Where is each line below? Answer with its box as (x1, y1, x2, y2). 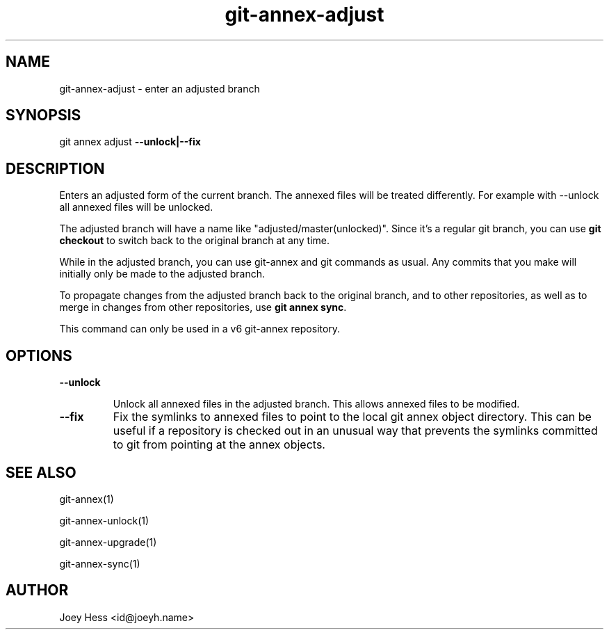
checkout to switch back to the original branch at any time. (59, 234, 330, 247)
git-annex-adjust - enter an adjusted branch (59, 82, 260, 95)
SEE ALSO (6, 463, 76, 481)
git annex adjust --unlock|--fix (59, 136, 201, 148)
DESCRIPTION (6, 159, 105, 177)
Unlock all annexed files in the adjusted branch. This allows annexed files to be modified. (113, 398, 520, 410)
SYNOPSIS (6, 106, 81, 124)
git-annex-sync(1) (59, 557, 140, 570)
